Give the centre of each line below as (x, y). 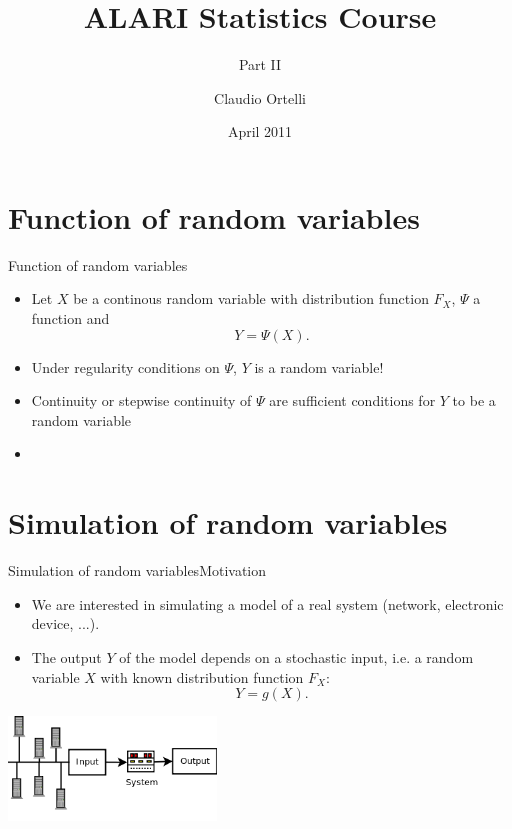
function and (70, 318)
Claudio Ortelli (260, 97)
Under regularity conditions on (125, 366)
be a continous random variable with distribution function (251, 298)
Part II (260, 64)
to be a (474, 400)
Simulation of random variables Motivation (137, 570)
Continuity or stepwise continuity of (141, 400)
